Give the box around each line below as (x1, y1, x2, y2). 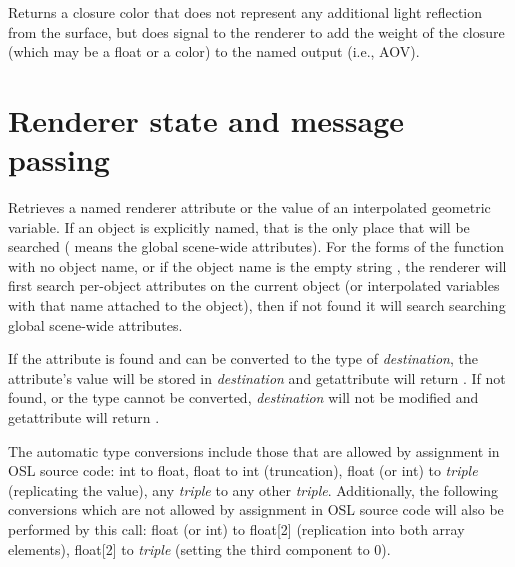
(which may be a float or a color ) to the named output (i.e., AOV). (8, 41, 420, 62)
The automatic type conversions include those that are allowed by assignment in (8, 440, 500, 461)
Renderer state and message (8, 99, 405, 140)
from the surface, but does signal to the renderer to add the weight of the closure (8, 21, 505, 42)
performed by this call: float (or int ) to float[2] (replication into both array (8, 519, 465, 539)
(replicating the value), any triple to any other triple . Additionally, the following (8, 479, 499, 500)
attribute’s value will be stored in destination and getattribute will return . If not (8, 367, 506, 388)
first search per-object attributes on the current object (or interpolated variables (8, 275, 500, 296)
